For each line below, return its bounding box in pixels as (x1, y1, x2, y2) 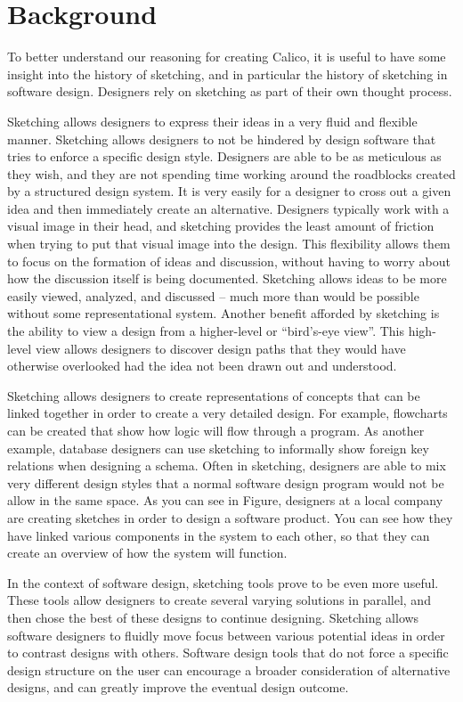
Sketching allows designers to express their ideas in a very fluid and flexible (7, 111, 418, 130)
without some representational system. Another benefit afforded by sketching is (7, 304, 440, 322)
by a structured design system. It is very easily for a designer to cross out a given (7, 182, 451, 200)
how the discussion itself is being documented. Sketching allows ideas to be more (7, 269, 447, 288)
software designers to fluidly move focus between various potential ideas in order (7, 625, 445, 644)
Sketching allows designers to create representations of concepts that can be (7, 386, 420, 404)
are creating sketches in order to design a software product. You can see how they (7, 508, 453, 526)
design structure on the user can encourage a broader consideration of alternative (7, 660, 451, 679)
